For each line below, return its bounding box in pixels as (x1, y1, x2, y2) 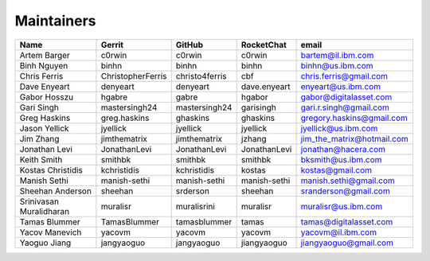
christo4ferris (175, 70, 227, 81)
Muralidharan (19, 205, 70, 216)
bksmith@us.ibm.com (300, 154, 382, 165)
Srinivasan (19, 196, 60, 207)
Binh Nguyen (19, 60, 68, 71)
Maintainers (14, 12, 96, 29)
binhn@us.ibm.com (300, 60, 373, 71)
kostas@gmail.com (300, 164, 373, 175)
